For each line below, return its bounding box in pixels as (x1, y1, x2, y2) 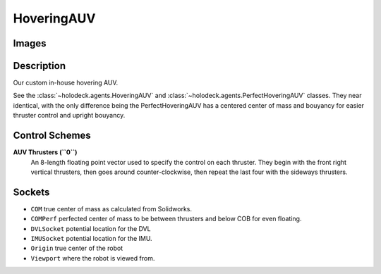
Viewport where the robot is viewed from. (30, 254, 155, 262)
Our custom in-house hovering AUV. (13, 78, 119, 87)
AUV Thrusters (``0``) (13, 148, 78, 156)
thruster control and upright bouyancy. (13, 111, 126, 120)
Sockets (13, 186, 50, 198)
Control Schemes (13, 130, 91, 142)
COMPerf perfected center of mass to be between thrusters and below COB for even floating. (30, 215, 302, 223)
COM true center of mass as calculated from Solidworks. (30, 204, 193, 213)
